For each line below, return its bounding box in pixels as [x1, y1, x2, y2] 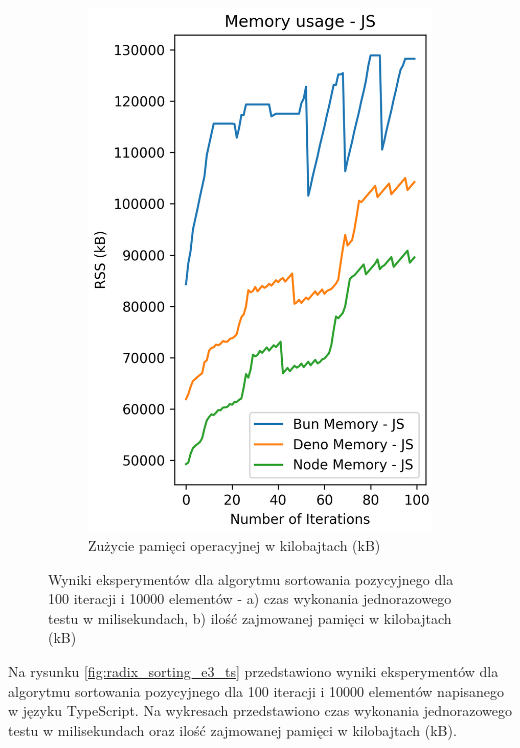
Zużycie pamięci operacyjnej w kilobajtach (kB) [88, 535, 381, 555]
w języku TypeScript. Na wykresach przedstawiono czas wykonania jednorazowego [8, 700, 512, 721]
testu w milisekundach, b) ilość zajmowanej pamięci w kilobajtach [48, 607, 452, 628]
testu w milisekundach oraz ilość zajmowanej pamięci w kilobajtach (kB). [8, 719, 457, 740]
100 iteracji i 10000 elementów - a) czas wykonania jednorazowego [48, 588, 452, 609]
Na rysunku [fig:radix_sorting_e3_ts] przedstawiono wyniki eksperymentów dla [8, 660, 499, 681]
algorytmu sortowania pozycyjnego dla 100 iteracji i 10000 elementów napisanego [8, 680, 505, 701]
